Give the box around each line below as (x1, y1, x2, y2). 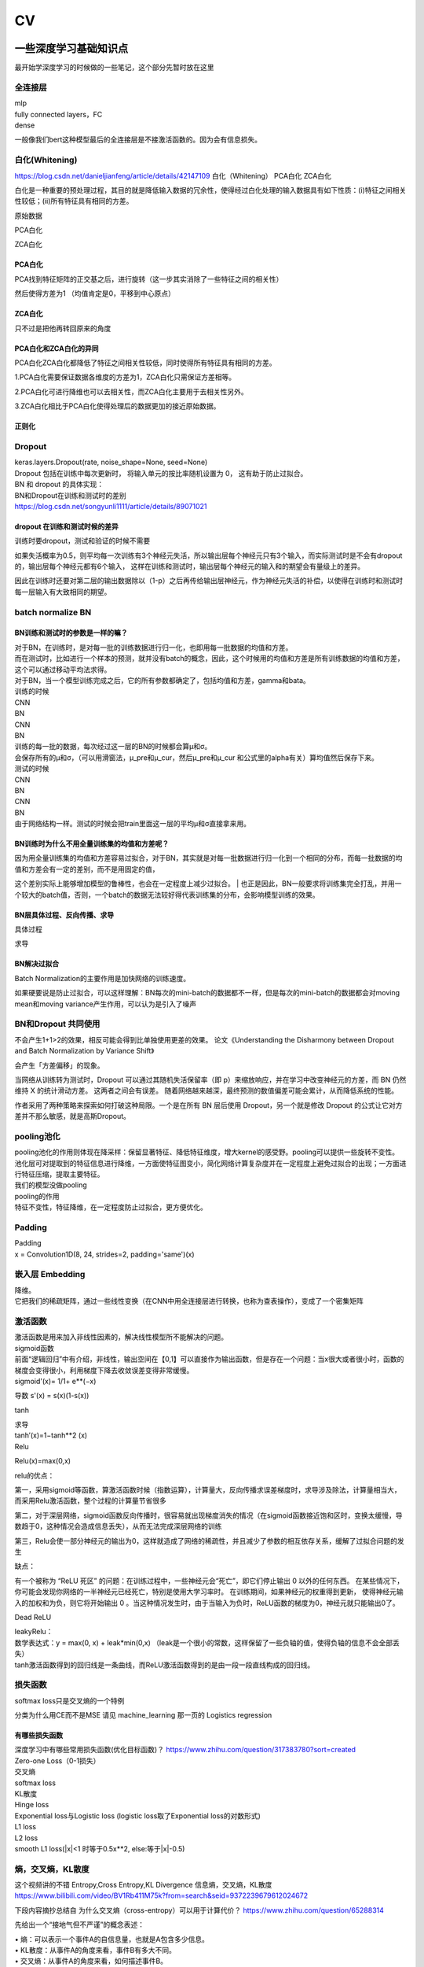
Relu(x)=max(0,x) (14, 1456, 71, 1466)
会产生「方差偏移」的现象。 (14, 1061, 104, 1070)
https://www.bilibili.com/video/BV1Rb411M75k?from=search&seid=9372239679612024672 (14, 1891, 309, 1900)
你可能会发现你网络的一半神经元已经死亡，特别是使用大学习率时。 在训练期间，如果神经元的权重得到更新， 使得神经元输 (14, 1587, 404, 1596)
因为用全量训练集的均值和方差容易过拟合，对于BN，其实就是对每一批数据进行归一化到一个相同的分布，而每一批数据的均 (14, 854, 403, 863)
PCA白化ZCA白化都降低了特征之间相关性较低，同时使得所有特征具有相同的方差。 (14, 358, 276, 367)
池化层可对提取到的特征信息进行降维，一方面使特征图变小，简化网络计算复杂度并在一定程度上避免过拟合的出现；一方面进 (14, 1158, 407, 1168)
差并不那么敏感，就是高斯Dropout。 (14, 1112, 131, 1121)
